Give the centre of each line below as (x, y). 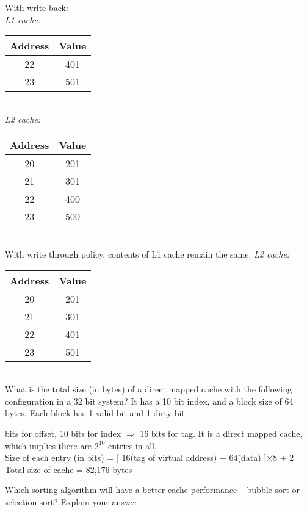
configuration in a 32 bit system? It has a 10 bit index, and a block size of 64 (149, 401)
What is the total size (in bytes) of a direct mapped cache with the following (149, 389)
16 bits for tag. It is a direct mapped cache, (221, 433)
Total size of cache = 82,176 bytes (69, 469)
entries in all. (132, 445)
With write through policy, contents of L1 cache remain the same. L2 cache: (147, 254)
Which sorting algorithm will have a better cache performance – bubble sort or (153, 490)
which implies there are (49, 445)
